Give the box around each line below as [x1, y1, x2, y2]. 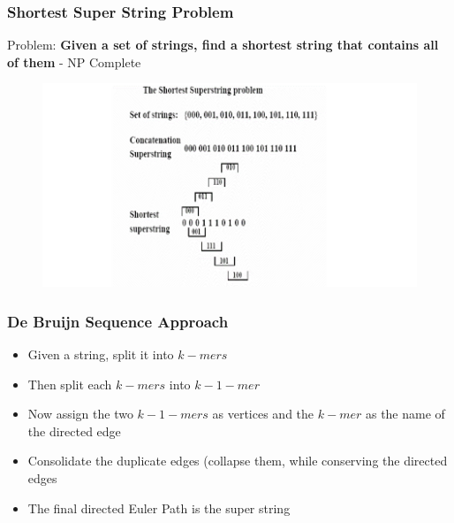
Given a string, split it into [27, 344, 174, 363]
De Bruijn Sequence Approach [7, 310, 229, 332]
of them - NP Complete [7, 52, 141, 71]
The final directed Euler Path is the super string [27, 498, 291, 517]
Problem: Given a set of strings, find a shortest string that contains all [7, 35, 439, 54]
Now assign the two [27, 404, 133, 423]
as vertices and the [212, 404, 314, 423]
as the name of [365, 404, 445, 423]
